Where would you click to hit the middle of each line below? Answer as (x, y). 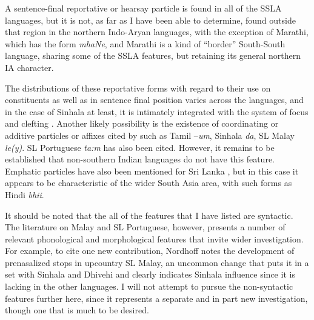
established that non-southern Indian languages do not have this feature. (140, 159)
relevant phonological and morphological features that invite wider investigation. (154, 238)
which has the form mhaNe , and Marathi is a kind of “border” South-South (145, 43)
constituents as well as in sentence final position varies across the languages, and (154, 100)
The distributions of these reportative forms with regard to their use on (138, 88)
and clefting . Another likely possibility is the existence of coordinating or (142, 123)
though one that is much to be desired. (77, 310)
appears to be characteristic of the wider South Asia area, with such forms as (149, 183)
